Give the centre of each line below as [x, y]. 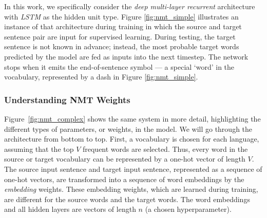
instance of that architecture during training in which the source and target [123, 26]
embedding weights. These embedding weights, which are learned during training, [131, 189]
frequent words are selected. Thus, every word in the [165, 148]
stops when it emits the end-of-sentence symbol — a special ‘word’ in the [119, 66]
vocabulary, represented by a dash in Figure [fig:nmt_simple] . [101, 77]
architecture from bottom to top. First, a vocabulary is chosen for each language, [132, 139]
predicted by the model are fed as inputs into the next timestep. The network [126, 56]
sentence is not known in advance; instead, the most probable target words [122, 46]
